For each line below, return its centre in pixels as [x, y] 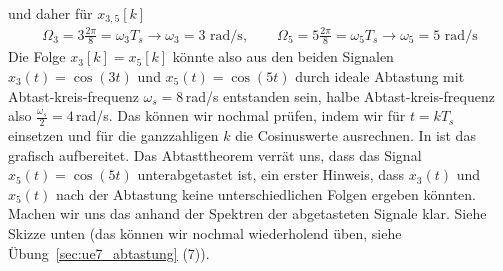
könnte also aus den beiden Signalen [283, 56]
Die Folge [37, 56]
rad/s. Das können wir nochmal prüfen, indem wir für [241, 115]
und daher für [50, 12]
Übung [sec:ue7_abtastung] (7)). [109, 252]
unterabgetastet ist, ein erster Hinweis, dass [271, 174]
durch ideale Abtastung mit [380, 75]
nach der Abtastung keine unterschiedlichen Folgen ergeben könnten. [265, 193]
